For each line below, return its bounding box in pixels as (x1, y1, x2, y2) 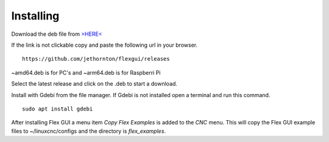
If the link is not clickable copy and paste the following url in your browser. (11, 41, 198, 49)
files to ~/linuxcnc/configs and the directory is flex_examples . (11, 127, 166, 135)
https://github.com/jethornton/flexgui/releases (22, 55, 170, 63)
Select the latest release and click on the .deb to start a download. (11, 80, 178, 87)
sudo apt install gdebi (22, 105, 93, 112)
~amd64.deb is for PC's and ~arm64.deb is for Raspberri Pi (11, 69, 161, 76)
